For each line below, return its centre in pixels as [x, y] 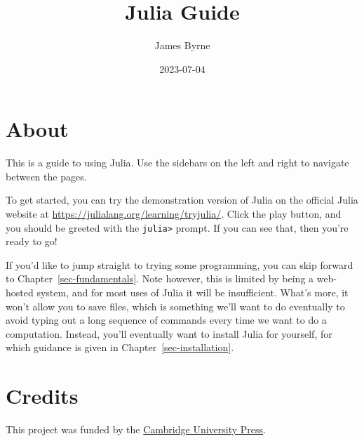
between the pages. [46, 176]
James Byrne [182, 45]
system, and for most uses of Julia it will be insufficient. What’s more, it [193, 292]
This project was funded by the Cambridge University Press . [136, 429]
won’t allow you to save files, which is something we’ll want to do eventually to [175, 306]
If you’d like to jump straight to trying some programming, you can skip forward [180, 264]
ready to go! [32, 241]
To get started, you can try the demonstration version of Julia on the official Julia [182, 200]
